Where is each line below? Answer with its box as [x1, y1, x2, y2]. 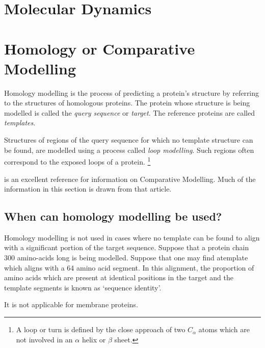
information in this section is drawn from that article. [4, 183, 172, 194]
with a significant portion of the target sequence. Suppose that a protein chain [4, 242, 249, 253]
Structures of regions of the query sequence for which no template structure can [4, 135, 253, 145]
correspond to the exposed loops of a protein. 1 [4, 155, 151, 167]
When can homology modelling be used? [4, 208, 222, 224]
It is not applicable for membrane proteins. [4, 299, 138, 310]
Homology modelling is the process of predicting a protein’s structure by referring [4, 87, 259, 98]
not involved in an [16, 334, 73, 344]
